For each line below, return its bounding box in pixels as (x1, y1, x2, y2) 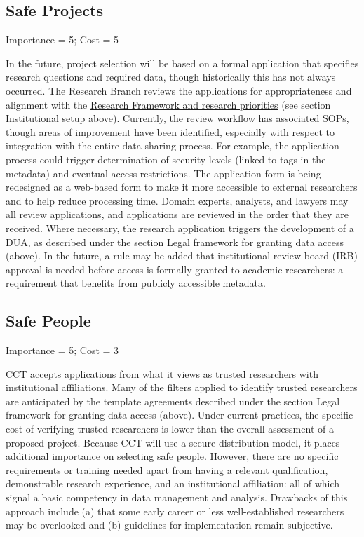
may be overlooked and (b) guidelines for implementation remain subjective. (6, 517, 333, 532)
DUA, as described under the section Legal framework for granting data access (6, 234, 344, 249)
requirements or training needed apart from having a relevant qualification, (6, 462, 328, 477)
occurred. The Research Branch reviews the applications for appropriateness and (6, 83, 352, 97)
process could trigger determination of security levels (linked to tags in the (6, 151, 326, 166)
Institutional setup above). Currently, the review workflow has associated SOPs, (6, 111, 349, 125)
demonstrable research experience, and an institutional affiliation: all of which (6, 476, 340, 491)
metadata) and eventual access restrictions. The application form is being (6, 165, 321, 180)
